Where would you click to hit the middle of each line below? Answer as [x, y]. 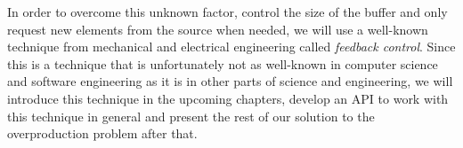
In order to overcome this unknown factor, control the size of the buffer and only [227, 12]
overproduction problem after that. [102, 133]
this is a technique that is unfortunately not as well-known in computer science [223, 63]
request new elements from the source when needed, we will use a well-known [218, 29]
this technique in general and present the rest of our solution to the [191, 116]
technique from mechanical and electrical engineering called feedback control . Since [231, 47]
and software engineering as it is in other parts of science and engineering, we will [230, 81]
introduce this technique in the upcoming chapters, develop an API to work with [228, 98]
